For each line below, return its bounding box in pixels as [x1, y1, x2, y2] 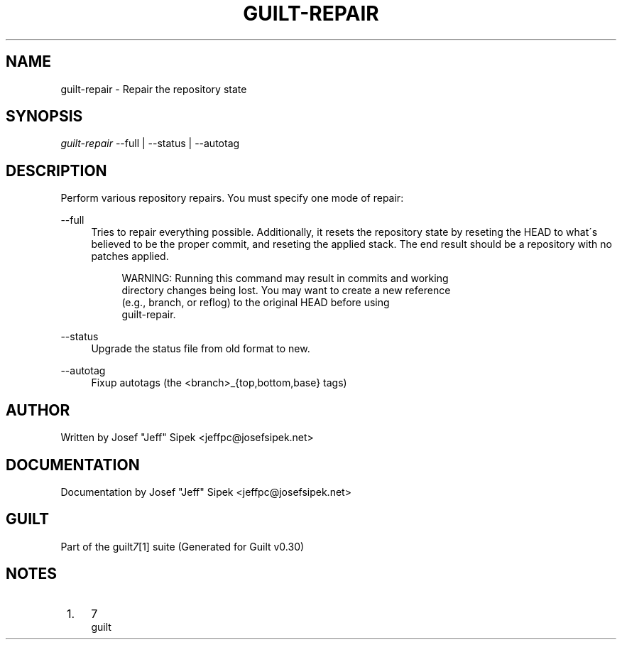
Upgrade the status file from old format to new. [91, 342, 310, 355]
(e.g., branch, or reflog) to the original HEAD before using [121, 296, 390, 309]
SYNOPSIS [6, 107, 83, 126]
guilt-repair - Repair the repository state [60, 82, 247, 95]
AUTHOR [6, 401, 70, 419]
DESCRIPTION [6, 161, 107, 180]
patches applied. [91, 250, 169, 263]
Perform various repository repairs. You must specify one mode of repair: [60, 192, 404, 205]
